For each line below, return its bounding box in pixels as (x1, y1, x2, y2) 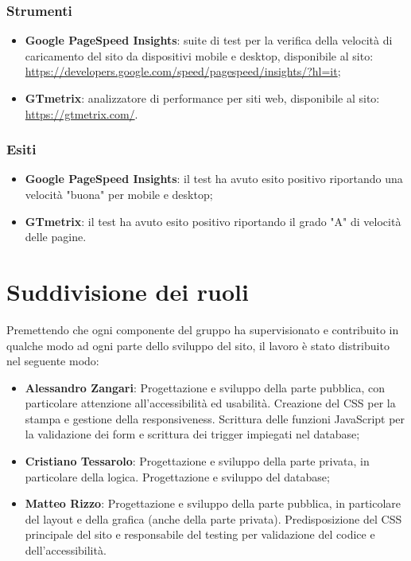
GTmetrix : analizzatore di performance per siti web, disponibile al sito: (25, 90, 380, 106)
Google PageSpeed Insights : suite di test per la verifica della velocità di (25, 32, 393, 49)
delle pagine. (25, 228, 87, 245)
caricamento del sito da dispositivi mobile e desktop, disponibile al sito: (25, 47, 374, 64)
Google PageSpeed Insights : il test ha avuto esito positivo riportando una (25, 170, 403, 187)
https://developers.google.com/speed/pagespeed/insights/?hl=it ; (25, 63, 341, 80)
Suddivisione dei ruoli (6, 275, 249, 307)
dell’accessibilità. (25, 542, 107, 559)
